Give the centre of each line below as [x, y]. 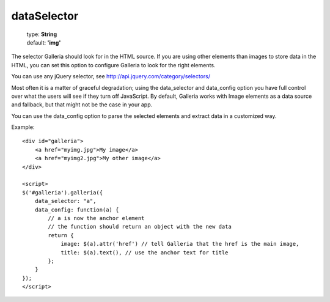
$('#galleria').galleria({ [63, 192]
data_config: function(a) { [77, 210]
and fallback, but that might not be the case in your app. [82, 105]
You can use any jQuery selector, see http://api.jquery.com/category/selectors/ [111, 76]
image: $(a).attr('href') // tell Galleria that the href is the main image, [180, 244]
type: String [42, 34]
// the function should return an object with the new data [140, 227]
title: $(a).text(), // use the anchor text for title [145, 252]
